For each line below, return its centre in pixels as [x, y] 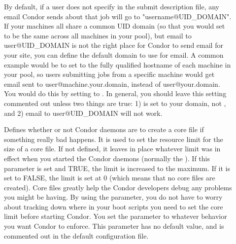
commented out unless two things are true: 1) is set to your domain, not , [115, 103]
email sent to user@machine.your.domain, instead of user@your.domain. [112, 84]
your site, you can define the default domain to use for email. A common [114, 54]
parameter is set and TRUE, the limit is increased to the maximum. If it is [117, 168]
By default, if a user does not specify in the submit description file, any [112, 6]
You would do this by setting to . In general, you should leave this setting [115, 93]
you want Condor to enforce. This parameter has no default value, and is [114, 226]
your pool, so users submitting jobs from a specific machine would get [109, 74]
